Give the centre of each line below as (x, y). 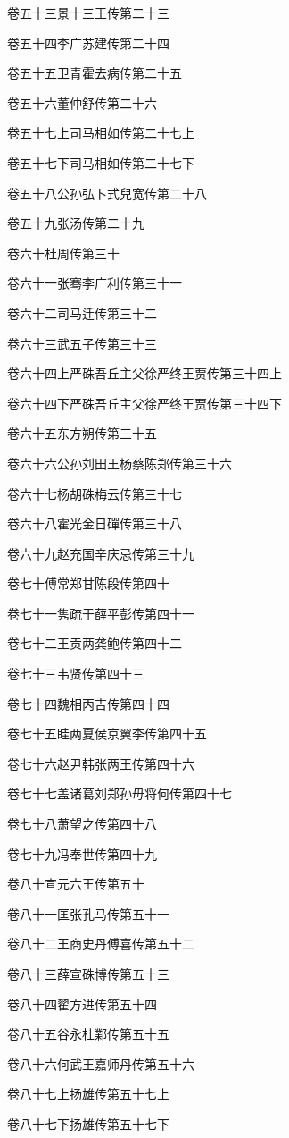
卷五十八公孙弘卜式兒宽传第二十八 (107, 193)
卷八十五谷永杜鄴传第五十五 (88, 1034)
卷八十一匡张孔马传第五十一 (88, 913)
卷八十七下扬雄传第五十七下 (88, 1123)
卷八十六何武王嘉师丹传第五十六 (101, 1063)
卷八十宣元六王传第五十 (76, 884)
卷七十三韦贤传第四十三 (76, 674)
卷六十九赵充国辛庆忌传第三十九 (101, 553)
